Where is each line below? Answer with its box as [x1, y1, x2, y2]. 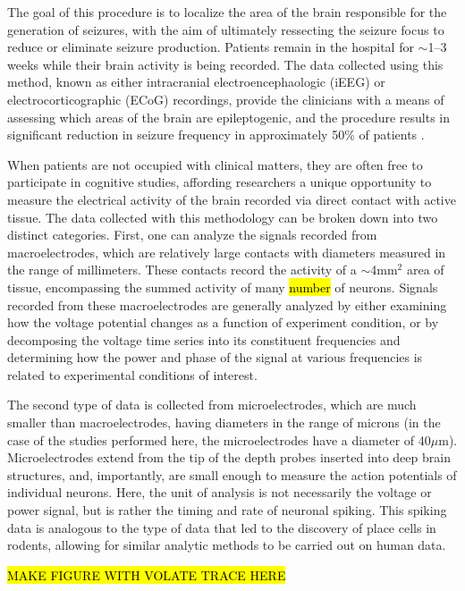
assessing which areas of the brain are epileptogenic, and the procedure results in [7, 107, 451, 126]
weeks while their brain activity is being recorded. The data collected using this [7, 55, 444, 73]
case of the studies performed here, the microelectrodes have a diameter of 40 [7, 430, 431, 449]
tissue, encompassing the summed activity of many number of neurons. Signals [7, 277, 438, 296]
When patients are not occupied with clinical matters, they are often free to [7, 155, 423, 173]
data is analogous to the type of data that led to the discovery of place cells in [7, 518, 436, 536]
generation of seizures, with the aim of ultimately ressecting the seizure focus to [7, 20, 444, 38]
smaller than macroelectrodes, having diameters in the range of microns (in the [7, 413, 441, 432]
